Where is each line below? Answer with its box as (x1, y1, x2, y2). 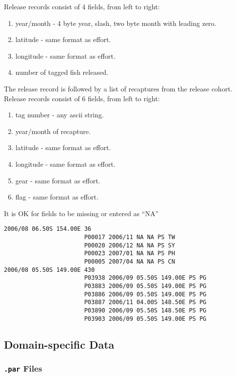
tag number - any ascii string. (15, 110, 104, 120)
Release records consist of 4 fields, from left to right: (4, 1, 160, 11)
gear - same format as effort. (15, 175, 100, 185)
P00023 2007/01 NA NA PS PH (84, 250, 175, 257)
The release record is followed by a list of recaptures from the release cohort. (4, 83, 233, 93)
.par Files (4, 362, 42, 374)
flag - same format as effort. (15, 192, 98, 202)
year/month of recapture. (15, 126, 91, 136)
